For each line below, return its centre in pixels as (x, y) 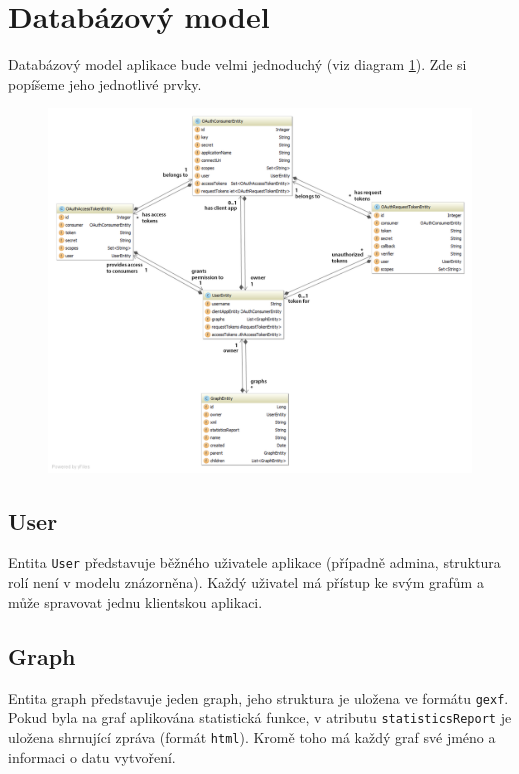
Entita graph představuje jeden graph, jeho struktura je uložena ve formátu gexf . (258, 697)
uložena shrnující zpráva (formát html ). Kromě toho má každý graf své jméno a (252, 736)
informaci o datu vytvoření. (92, 756)
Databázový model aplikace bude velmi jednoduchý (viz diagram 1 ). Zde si (237, 64)
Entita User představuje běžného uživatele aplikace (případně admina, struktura (254, 562)
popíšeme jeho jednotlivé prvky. (105, 83)
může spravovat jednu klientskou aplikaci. (135, 601)
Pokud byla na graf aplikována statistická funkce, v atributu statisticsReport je (260, 717)
